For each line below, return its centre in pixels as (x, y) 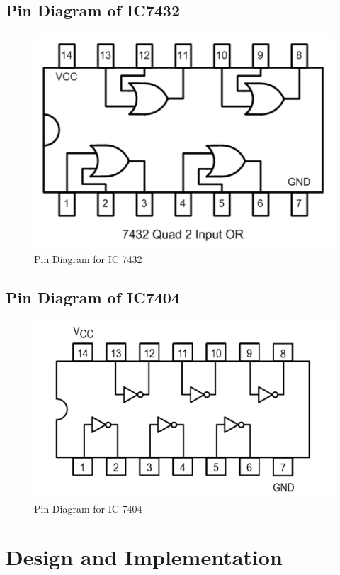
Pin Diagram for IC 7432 (88, 259)
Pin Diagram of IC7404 (93, 297)
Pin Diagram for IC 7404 (88, 508)
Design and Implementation (144, 557)
